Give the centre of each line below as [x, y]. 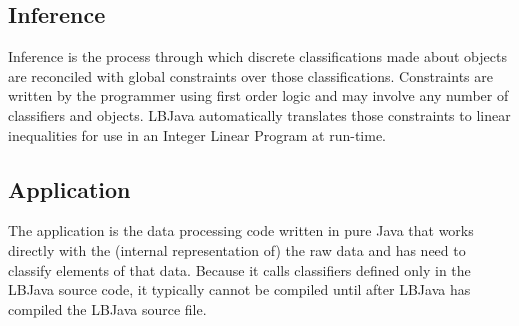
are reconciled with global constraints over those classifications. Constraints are [250, 75]
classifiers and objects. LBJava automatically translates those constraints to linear [259, 114]
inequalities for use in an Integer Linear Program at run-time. [197, 134]
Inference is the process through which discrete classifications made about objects [257, 56]
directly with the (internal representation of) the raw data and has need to [237, 249]
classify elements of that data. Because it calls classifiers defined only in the [239, 269]
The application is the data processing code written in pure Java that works [241, 230]
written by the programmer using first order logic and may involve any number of [258, 95]
